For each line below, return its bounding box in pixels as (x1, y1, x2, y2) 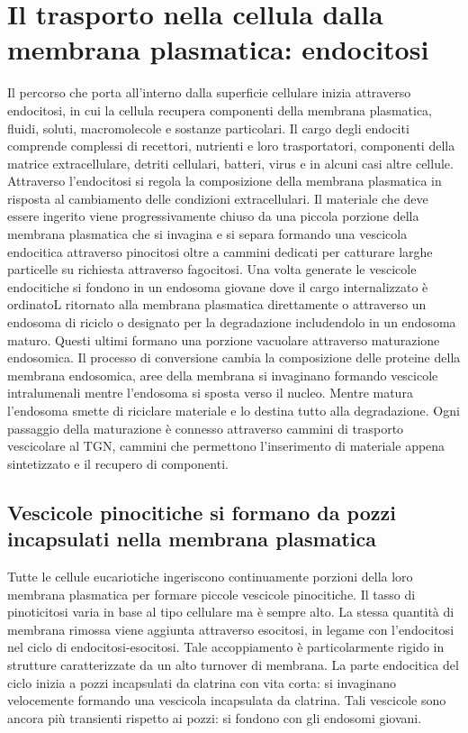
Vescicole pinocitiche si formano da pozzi (7, 498, 396, 526)
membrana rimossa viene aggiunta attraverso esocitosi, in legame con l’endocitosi (7, 619, 454, 638)
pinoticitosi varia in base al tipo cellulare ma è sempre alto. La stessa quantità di (7, 602, 454, 621)
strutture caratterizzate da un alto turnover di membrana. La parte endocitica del (7, 655, 459, 673)
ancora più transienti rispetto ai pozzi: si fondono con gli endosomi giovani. (7, 708, 422, 727)
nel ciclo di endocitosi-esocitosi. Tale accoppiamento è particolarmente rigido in (7, 637, 445, 656)
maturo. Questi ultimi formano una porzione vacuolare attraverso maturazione (7, 330, 440, 349)
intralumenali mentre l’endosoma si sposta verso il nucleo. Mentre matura (7, 383, 413, 402)
